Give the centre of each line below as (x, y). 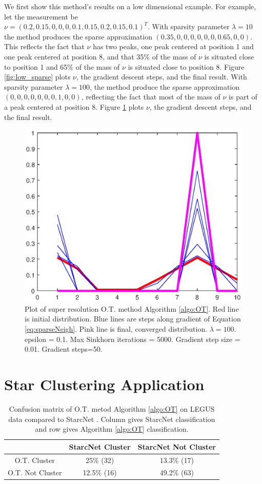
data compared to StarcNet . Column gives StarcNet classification (112, 419)
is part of (243, 97)
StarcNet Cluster (100, 446)
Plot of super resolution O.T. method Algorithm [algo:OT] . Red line (132, 308)
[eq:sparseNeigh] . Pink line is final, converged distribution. (116, 329)
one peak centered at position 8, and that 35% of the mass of (100, 56)
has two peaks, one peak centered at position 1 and (173, 46)
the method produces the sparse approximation (78, 36)
